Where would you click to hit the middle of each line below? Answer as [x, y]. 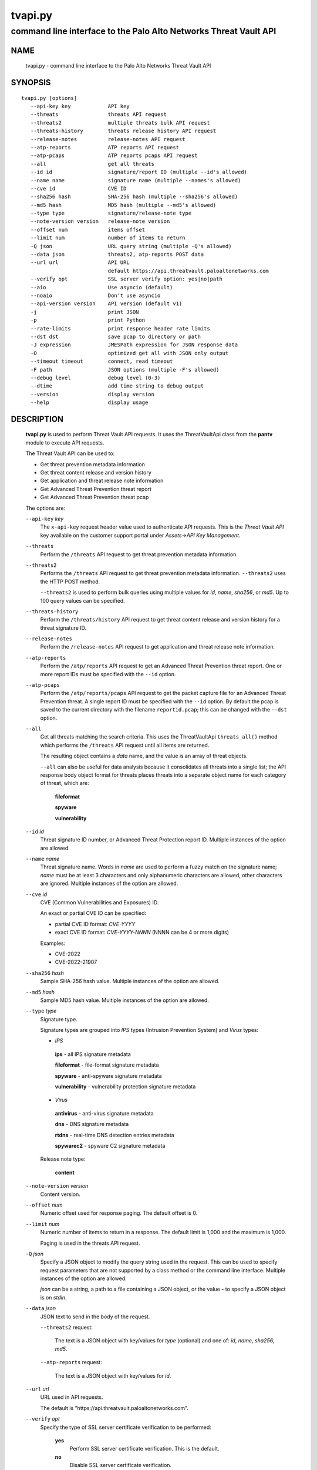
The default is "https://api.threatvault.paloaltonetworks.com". [114, 1408]
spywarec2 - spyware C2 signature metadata [110, 1146]
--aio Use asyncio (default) [102, 287]
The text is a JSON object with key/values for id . [113, 1375]
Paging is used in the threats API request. [90, 1243]
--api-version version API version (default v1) [106, 304]
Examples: [53, 943]
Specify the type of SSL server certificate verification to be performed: [126, 1427]
